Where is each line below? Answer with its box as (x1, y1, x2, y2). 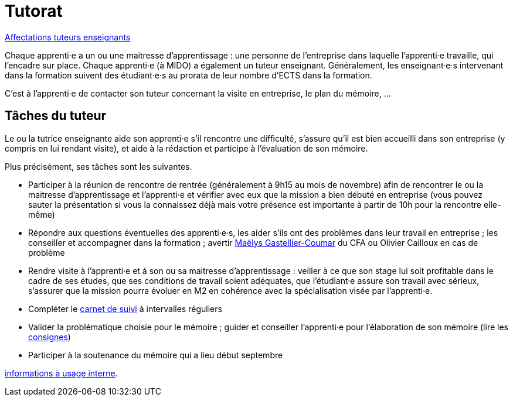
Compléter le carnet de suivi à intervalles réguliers (28, 303, 222, 314)
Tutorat (5, 1, 63, 21)
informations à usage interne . (5, 368, 118, 378)
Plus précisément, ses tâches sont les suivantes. (5, 161, 192, 172)
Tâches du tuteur (5, 108, 107, 124)
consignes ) (28, 331, 71, 342)
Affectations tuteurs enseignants (5, 32, 131, 42)
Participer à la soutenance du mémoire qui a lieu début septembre (28, 349, 283, 360)
